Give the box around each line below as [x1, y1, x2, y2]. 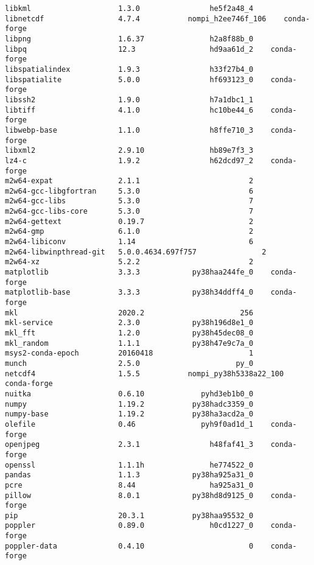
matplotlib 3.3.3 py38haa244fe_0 [5, 268, 254, 277]
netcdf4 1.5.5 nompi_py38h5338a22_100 [5, 369, 284, 378]
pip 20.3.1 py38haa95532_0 [5, 511, 254, 520]
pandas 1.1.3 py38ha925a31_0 [5, 471, 254, 480]
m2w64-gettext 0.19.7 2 [5, 217, 254, 226]
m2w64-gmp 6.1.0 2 [5, 227, 254, 236]
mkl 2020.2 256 [5, 308, 254, 317]
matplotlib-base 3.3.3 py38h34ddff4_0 [5, 288, 254, 297]
